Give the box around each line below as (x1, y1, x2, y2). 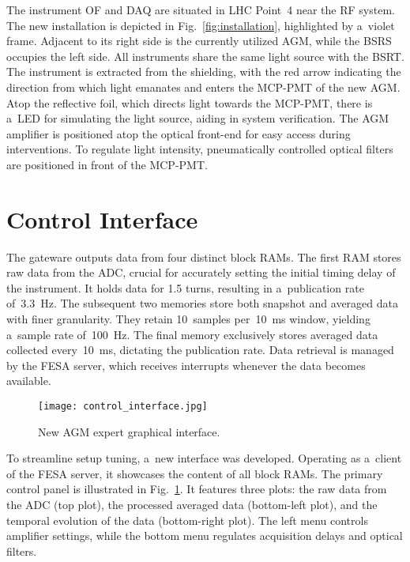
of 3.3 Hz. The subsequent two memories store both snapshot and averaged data (6, 295, 398, 311)
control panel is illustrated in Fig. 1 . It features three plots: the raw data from (6, 481, 387, 497)
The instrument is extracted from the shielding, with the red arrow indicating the (6, 63, 401, 80)
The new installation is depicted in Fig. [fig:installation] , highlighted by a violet (6, 17, 395, 33)
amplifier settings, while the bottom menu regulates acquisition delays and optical (6, 527, 403, 544)
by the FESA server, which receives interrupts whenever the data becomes (6, 356, 366, 373)
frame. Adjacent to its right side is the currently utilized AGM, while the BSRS (6, 32, 392, 49)
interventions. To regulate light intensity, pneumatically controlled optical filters (6, 141, 393, 157)
